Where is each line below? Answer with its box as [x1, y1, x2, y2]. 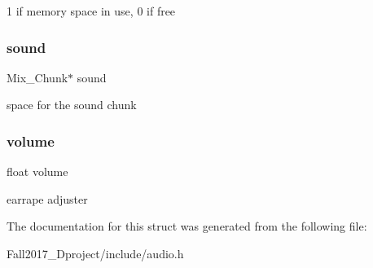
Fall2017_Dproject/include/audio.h [7, 245, 184, 261]
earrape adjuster [7, 190, 88, 207]
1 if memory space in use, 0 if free [7, 2, 176, 19]
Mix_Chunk [7, 68, 68, 86]
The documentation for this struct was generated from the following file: [7, 217, 367, 235]
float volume [7, 163, 68, 180]
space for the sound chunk [7, 96, 137, 113]
